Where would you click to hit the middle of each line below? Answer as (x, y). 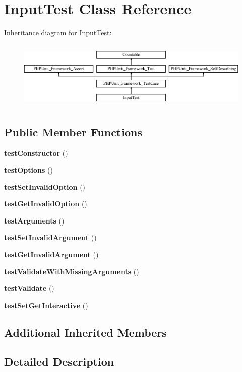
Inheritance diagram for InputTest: (58, 32)
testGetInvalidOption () (46, 204)
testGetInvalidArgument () (51, 254)
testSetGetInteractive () (46, 305)
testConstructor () (36, 153)
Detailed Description (59, 362)
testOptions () (28, 169)
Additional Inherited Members (85, 332)
